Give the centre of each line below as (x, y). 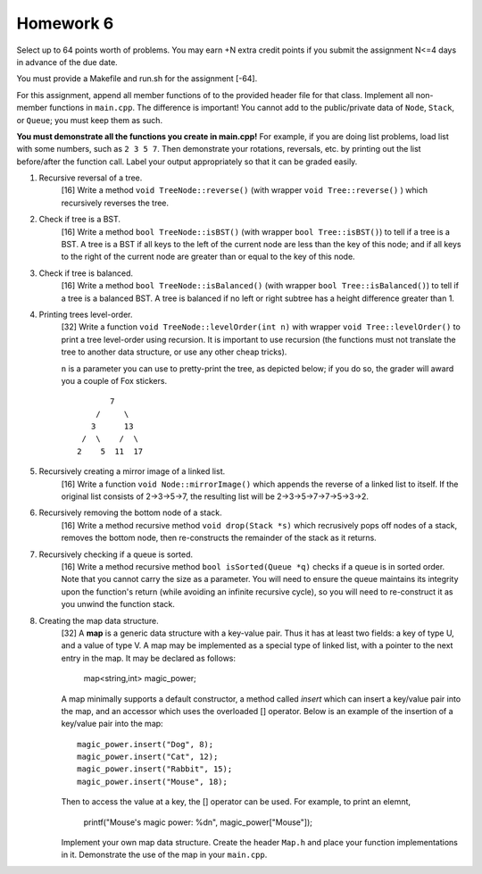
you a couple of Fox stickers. (114, 380)
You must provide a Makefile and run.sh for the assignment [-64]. (137, 79)
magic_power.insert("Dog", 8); (145, 744)
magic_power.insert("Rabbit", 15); (155, 769)
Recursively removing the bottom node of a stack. (130, 512)
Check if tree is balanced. (86, 273)
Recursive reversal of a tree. (91, 178)
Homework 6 (65, 23)
